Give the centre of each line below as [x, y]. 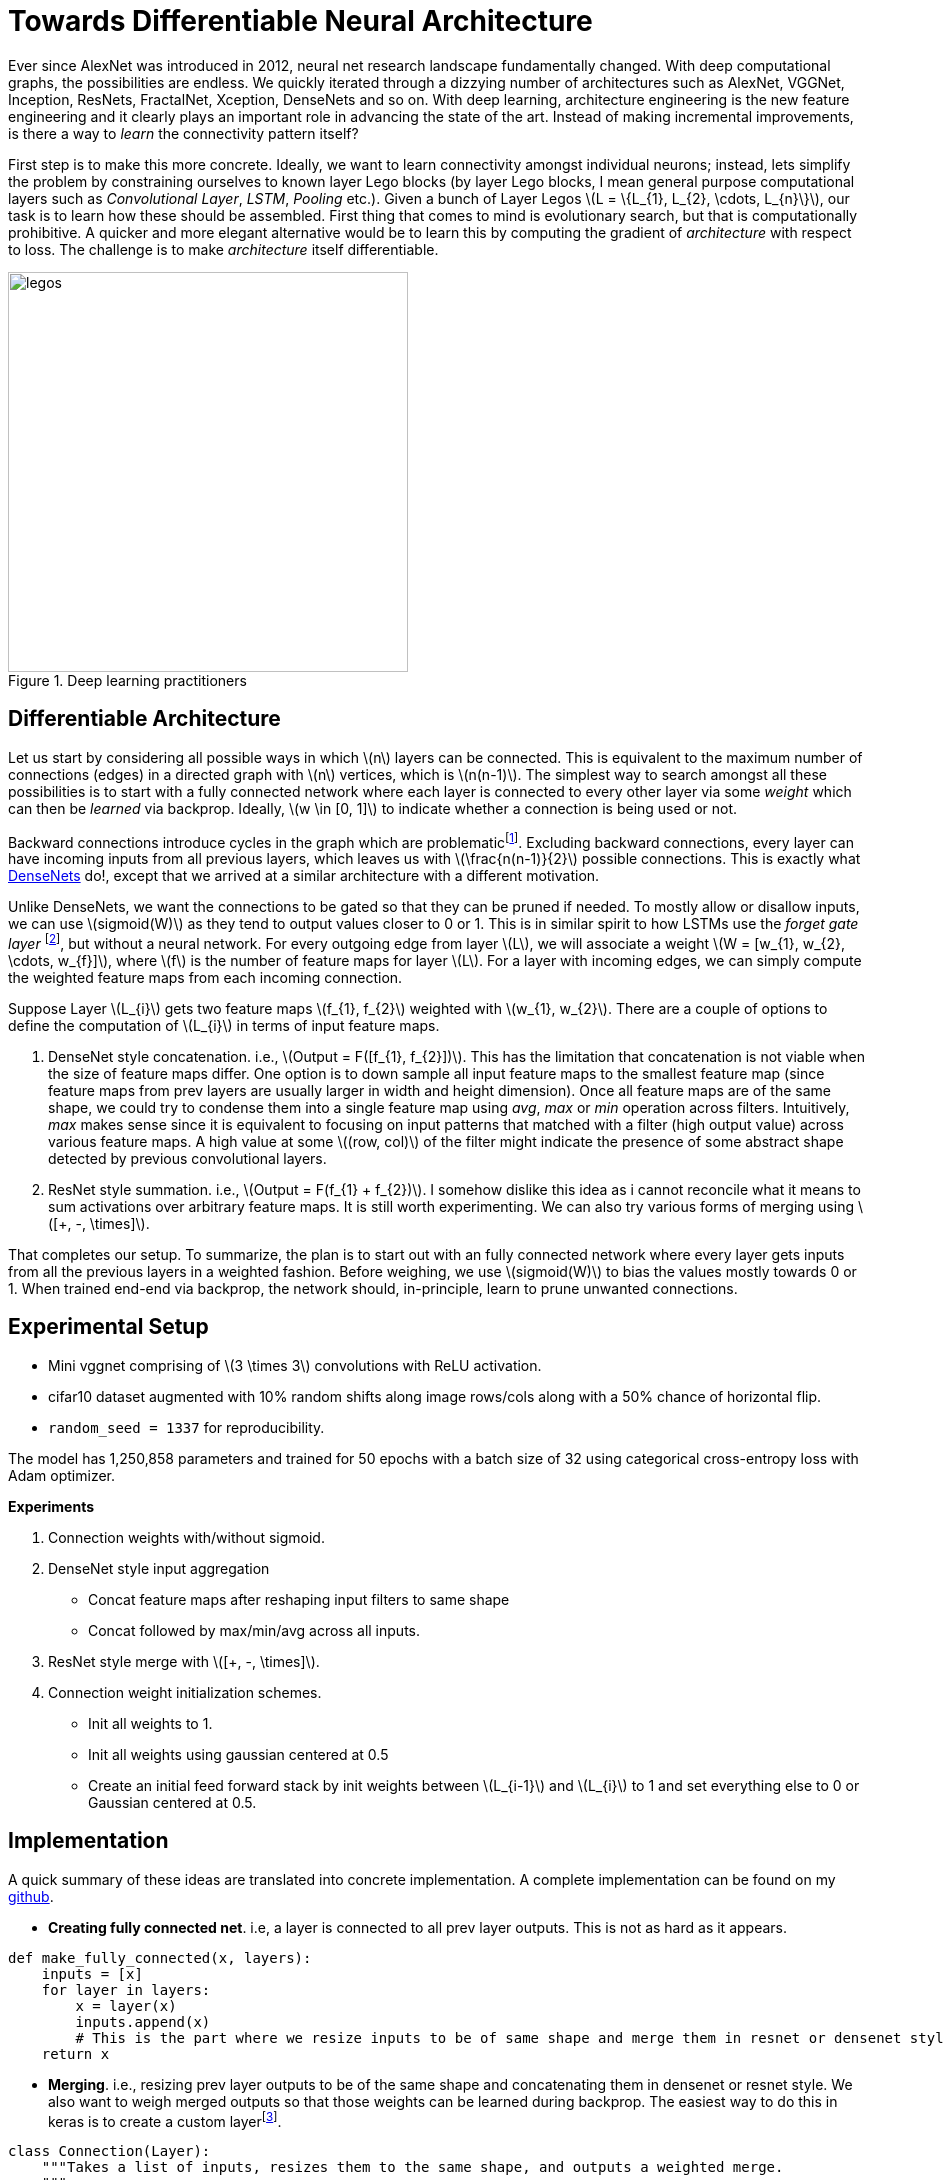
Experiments [51, 1506]
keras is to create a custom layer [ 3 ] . [165, 2119]
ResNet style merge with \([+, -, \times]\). [184, 1661]
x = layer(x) [126, 2005]
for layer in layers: [126, 1989]
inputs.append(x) [143, 2021]
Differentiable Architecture [144, 719]
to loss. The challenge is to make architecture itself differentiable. [223, 249]
